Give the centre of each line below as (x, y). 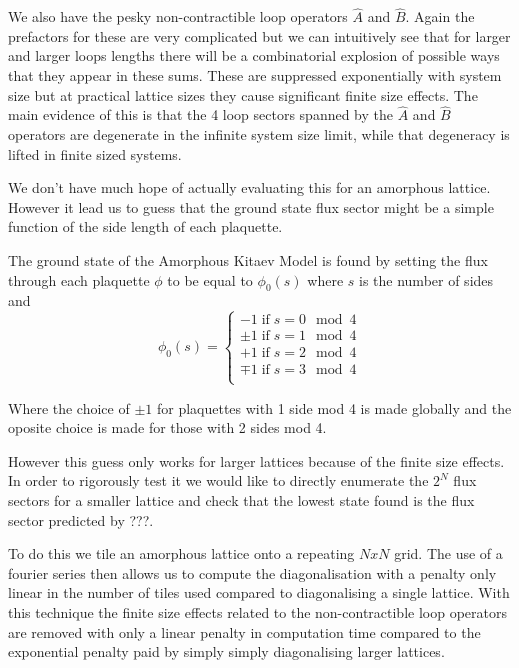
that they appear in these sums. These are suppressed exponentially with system (255, 75)
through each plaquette (79, 279)
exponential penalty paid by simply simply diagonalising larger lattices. (226, 651)
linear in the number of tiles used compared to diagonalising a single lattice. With (259, 592)
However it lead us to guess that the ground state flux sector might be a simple (251, 206)
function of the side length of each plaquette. (145, 226)
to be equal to (210, 279)
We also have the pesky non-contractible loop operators (178, 16)
